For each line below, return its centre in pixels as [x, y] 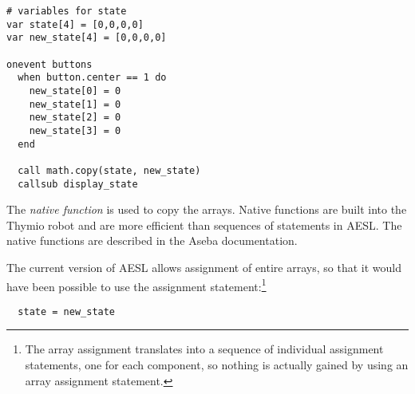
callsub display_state [78, 184]
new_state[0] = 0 [75, 91]
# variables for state [67, 11]
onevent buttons [49, 64]
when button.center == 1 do [92, 78]
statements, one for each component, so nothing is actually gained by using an [217, 365]
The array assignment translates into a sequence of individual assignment [204, 349]
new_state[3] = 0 [75, 130]
